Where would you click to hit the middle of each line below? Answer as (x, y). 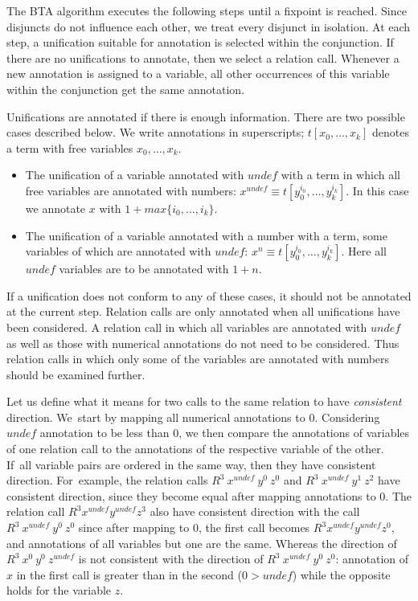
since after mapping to (134, 527)
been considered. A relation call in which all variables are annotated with (187, 327)
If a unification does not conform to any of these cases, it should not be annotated (209, 295)
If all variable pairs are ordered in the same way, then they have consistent (191, 464)
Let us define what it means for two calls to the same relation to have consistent (204, 401)
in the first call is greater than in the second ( (129, 574)
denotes (390, 132)
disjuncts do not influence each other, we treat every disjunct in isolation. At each (209, 26)
